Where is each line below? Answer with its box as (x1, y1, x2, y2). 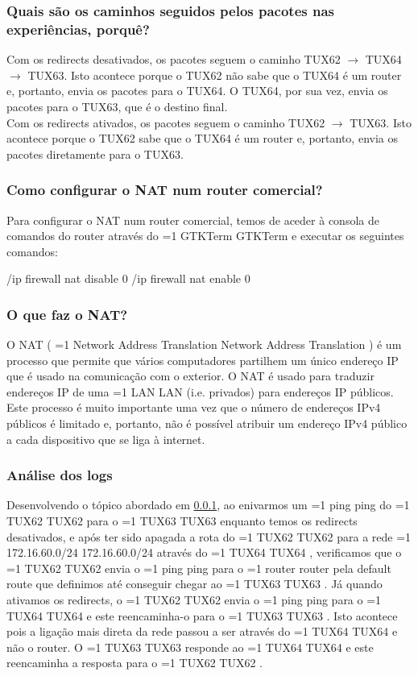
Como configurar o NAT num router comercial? (6, 180, 323, 200)
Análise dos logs (6, 465, 113, 485)
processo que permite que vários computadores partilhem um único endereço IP (6, 351, 399, 368)
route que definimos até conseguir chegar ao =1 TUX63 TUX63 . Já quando (6, 575, 383, 592)
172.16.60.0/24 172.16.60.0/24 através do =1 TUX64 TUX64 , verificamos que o (6, 544, 402, 561)
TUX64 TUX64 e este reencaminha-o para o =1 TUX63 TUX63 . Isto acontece (6, 607, 398, 624)
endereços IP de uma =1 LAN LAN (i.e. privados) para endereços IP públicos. (6, 383, 394, 400)
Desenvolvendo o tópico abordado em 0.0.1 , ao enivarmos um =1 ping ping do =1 (6, 496, 410, 513)
